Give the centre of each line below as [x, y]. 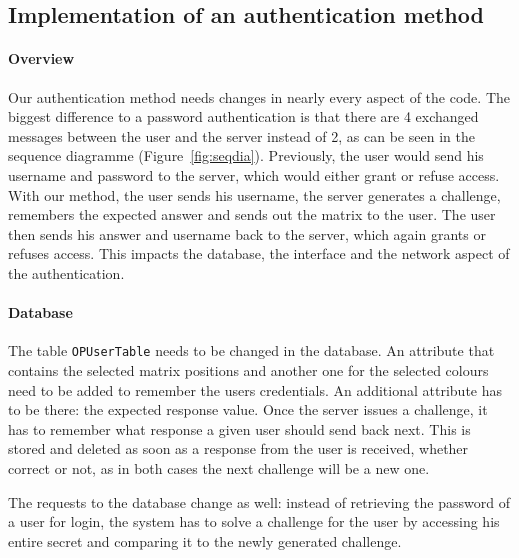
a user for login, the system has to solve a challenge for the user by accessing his [254, 521]
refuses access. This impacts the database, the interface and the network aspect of [259, 253]
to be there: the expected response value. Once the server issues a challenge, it [248, 409]
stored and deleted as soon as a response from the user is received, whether [238, 448]
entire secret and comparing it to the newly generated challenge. [205, 540]
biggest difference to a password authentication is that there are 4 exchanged [243, 116]
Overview [41, 58]
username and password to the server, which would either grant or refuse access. [254, 174]
